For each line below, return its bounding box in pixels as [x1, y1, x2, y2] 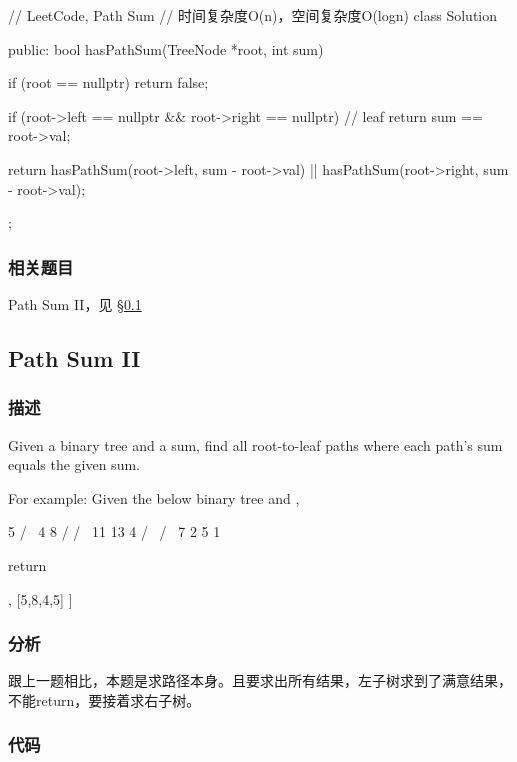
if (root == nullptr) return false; [8, 72, 209, 93]
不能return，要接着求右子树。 [8, 689, 201, 710]
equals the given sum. [8, 454, 140, 475]
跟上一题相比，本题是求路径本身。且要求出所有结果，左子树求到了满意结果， [8, 670, 512, 691]
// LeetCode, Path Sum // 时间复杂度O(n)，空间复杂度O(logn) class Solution [8, 5, 498, 25]
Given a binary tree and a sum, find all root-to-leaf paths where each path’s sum [8, 434, 503, 455]
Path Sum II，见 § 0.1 [8, 293, 142, 314]
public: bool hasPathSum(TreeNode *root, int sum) [8, 38, 324, 59]
